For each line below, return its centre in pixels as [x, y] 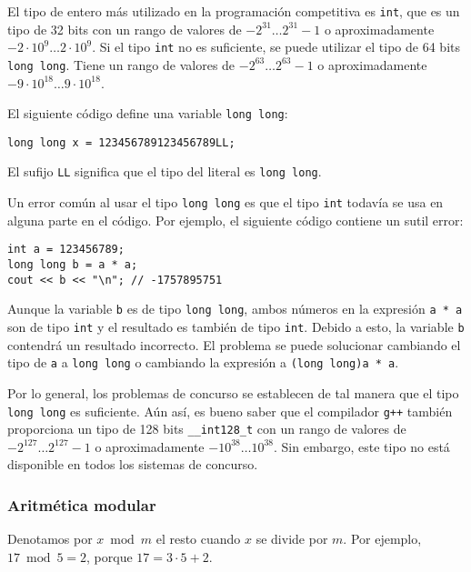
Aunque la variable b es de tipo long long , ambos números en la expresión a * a [235, 309]
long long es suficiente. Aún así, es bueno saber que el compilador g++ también [230, 411]
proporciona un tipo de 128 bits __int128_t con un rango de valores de [207, 429]
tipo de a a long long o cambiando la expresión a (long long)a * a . [203, 362]
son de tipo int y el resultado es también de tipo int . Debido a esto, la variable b [236, 326]
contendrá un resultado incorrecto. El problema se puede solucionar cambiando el [234, 344]
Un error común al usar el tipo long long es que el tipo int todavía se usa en [225, 202]
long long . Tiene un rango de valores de [121, 64]
